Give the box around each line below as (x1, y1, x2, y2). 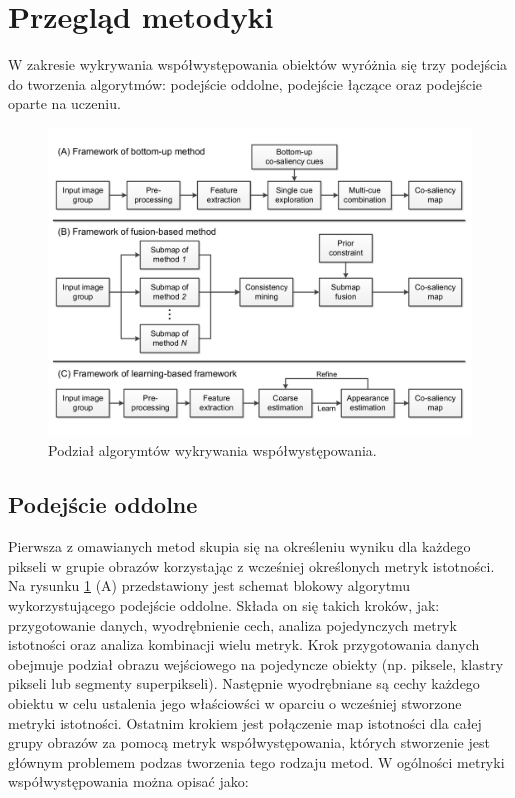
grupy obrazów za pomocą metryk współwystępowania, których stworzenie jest (8, 732, 490, 753)
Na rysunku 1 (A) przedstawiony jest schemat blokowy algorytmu (8, 575, 411, 596)
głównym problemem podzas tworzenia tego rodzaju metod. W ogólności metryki (8, 751, 505, 772)
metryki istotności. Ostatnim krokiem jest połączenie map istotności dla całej (8, 712, 482, 733)
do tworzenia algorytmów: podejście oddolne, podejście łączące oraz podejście (8, 73, 483, 94)
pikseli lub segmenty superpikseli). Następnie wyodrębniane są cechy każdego (8, 673, 480, 694)
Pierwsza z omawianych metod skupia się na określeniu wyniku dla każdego (8, 536, 471, 557)
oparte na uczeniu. (8, 93, 121, 114)
